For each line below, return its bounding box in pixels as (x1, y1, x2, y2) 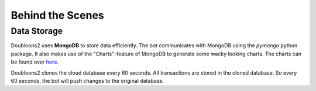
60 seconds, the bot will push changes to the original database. (11, 77, 164, 84)
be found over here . (11, 58, 59, 65)
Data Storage (11, 26, 63, 36)
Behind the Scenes (11, 9, 105, 22)
